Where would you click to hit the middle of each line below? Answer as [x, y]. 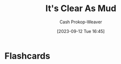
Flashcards [27, 56]
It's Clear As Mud [81, 8]
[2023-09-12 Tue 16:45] [81, 31]
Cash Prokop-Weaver [81, 22]
